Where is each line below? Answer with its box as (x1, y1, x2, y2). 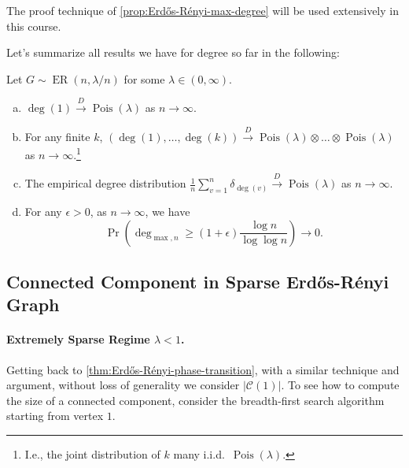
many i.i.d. (173, 445, 225, 462)
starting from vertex (6, 407, 104, 424)
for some (123, 70, 165, 87)
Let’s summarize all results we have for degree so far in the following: (6, 44, 340, 61)
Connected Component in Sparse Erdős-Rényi (6, 269, 389, 293)
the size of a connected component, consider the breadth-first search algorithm (6, 392, 385, 408)
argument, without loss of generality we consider (6, 377, 240, 393)
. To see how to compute (281, 377, 400, 393)
